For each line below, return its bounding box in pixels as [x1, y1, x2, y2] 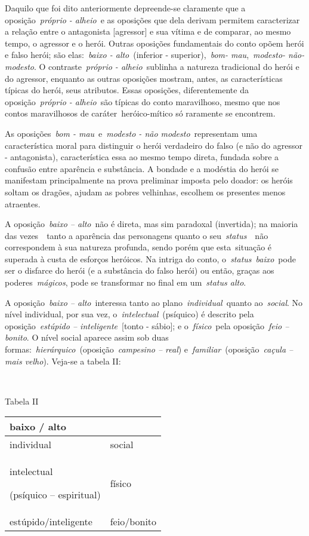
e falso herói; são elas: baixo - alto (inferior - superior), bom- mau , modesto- [5, 48, 286, 61]
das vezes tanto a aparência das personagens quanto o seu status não [5, 229, 268, 241]
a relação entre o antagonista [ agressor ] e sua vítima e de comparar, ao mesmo [5, 25, 291, 38]
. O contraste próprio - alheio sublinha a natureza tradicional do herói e [34, 60, 299, 72]
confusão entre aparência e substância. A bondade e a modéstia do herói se [5, 162, 279, 174]
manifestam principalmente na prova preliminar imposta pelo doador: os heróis [5, 174, 293, 186]
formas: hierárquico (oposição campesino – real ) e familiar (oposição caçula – [5, 343, 293, 356]
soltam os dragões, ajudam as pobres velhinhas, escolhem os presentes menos [5, 185, 286, 198]
